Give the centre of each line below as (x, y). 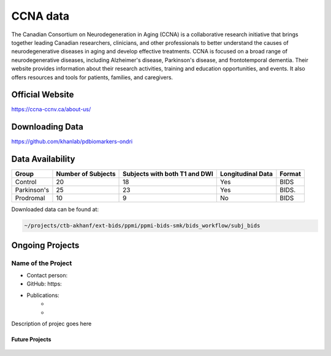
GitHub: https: (44, 284)
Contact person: (47, 275)
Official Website (43, 95)
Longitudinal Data (246, 174)
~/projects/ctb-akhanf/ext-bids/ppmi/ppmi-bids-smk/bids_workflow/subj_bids (142, 226)
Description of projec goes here (51, 323)
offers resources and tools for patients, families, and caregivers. (92, 77)
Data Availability (43, 159)
